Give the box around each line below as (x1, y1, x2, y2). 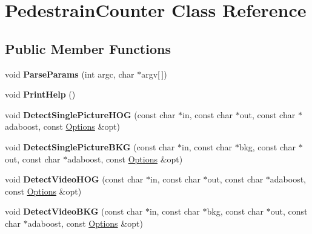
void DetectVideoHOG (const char (5, 173, 144, 186)
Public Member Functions (5, 39, 171, 58)
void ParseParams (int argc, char (5, 67, 134, 80)
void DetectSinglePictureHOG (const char (5, 108, 176, 121)
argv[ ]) (141, 67, 167, 80)
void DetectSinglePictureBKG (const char (5, 140, 175, 153)
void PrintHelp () (5, 88, 76, 101)
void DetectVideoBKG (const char (5, 205, 143, 218)
